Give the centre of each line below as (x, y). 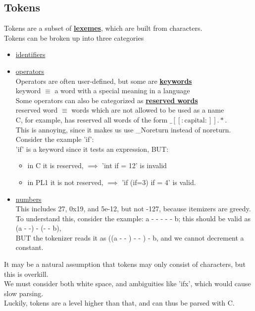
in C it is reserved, (55, 165)
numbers (28, 199)
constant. (29, 247)
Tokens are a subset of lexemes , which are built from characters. (103, 28)
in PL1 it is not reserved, (65, 182)
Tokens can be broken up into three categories (74, 37)
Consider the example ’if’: (55, 139)
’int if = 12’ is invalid (134, 165)
